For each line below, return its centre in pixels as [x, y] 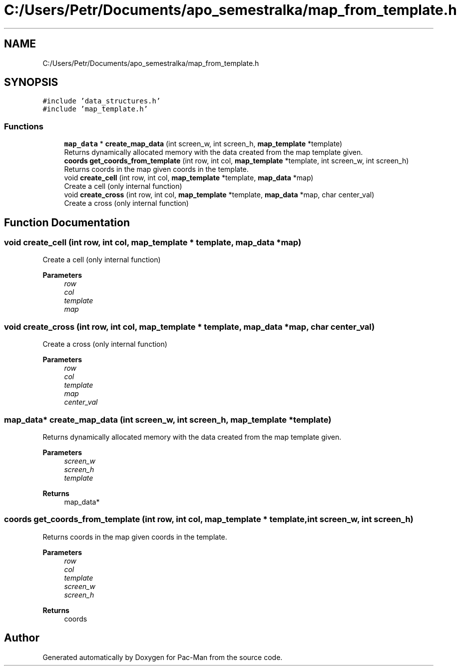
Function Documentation [67, 222]
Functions [24, 126]
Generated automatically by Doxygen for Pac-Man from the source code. [163, 657]
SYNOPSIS [31, 82]
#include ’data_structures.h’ [102, 101]
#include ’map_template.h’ [95, 109]
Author [22, 638]
